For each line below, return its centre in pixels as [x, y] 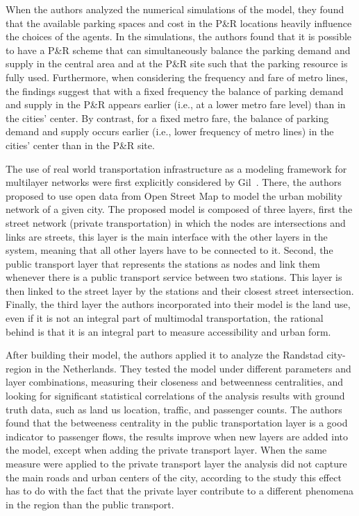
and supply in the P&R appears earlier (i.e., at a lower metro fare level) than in [176, 104]
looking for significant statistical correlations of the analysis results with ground [175, 396]
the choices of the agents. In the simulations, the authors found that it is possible [179, 36]
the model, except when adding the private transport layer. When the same [166, 450]
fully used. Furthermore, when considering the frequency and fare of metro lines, [177, 77]
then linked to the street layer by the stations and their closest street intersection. [180, 290]
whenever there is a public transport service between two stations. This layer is [174, 277]
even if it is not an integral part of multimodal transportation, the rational [165, 318]
